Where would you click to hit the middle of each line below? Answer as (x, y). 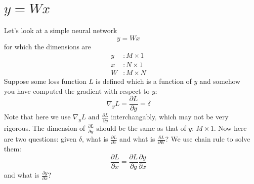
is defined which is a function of (144, 81)
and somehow (220, 81)
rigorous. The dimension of (44, 128)
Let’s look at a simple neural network (61, 30)
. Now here (230, 128)
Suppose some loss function (45, 81)
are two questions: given (40, 139)
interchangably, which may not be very (170, 117)
